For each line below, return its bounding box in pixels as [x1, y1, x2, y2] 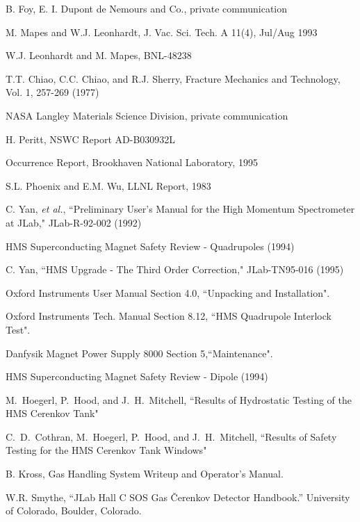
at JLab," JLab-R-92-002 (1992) [6, 215, 142, 229]
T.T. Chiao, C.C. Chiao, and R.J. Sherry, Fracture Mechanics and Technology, [6, 71, 341, 85]
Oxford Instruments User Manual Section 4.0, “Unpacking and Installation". [6, 285, 330, 300]
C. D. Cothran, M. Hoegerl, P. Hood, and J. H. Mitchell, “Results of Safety [6, 429, 337, 443]
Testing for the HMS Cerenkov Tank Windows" [6, 443, 207, 457]
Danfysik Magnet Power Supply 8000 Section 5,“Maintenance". [6, 345, 273, 360]
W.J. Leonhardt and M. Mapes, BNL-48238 [6, 48, 192, 63]
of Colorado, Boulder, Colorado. [6, 503, 142, 518]
